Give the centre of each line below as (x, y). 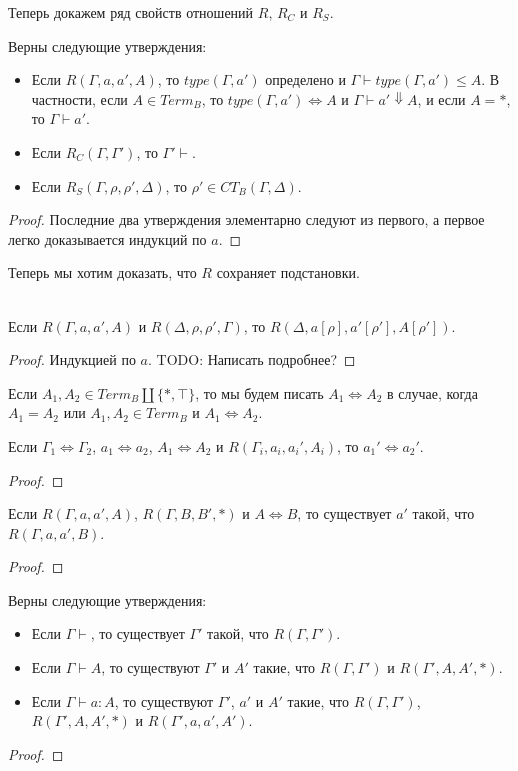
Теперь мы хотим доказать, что (102, 272)
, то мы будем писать (259, 392)
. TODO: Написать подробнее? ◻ (252, 359)
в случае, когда (432, 392)
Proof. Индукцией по (72, 359)
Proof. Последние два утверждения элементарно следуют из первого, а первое (246, 219)
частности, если (79, 98)
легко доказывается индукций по (107, 238)
